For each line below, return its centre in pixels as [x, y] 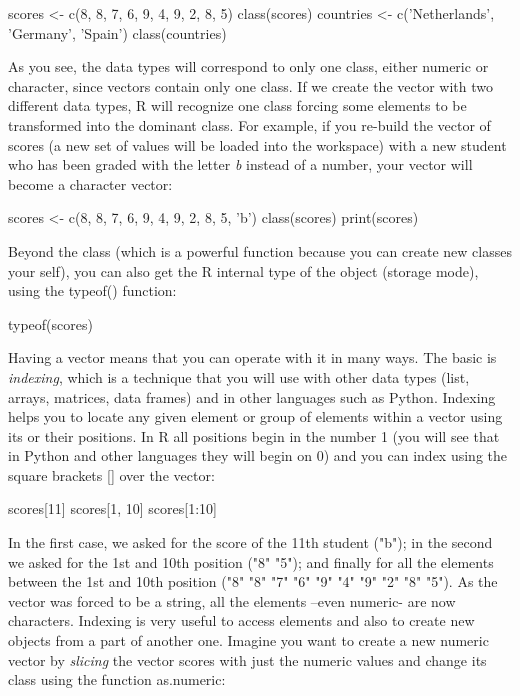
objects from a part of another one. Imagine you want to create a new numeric [248, 640]
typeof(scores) [50, 323]
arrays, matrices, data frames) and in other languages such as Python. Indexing [252, 396]
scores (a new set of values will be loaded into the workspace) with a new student [257, 144]
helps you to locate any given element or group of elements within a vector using [255, 416]
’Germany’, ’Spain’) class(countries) [117, 32]
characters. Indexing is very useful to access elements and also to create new [241, 620]
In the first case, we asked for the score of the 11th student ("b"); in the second [250, 542]
